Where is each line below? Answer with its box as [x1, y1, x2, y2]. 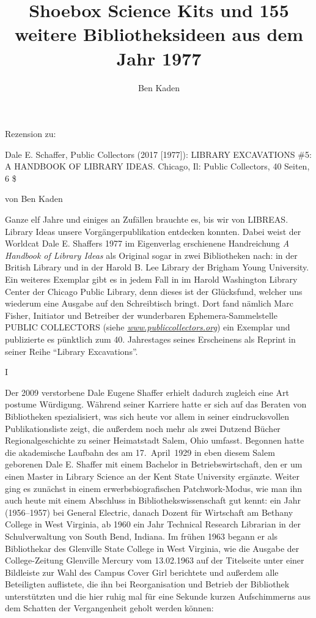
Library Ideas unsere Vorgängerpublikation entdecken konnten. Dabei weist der [5, 225, 301, 237]
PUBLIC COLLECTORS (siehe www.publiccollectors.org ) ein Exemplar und [5, 321, 290, 333]
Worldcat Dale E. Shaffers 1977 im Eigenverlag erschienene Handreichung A [5, 237, 290, 250]
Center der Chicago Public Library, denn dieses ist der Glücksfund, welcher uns [5, 285, 303, 297]
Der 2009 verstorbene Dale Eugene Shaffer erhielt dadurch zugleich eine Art [5, 385, 289, 398]
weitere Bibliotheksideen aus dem [14, 21, 304, 47]
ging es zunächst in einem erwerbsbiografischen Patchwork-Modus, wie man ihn [5, 482, 303, 494]
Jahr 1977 [116, 45, 202, 70]
